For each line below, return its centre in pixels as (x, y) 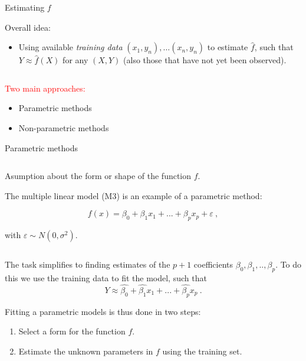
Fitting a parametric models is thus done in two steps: (103, 311)
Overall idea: (28, 27)
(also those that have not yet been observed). (205, 60)
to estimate (228, 47)
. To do (289, 264)
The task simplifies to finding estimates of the (88, 264)
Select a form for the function (72, 331)
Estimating (25, 7)
